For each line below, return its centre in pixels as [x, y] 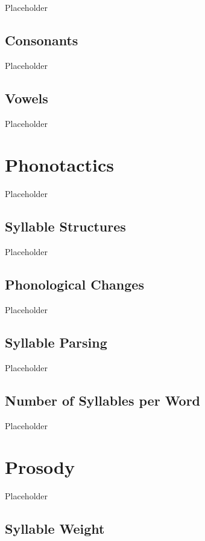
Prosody [40, 467]
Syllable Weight [55, 529]
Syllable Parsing [56, 342]
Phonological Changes [74, 284]
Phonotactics [59, 165]
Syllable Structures [65, 226]
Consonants [42, 40]
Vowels [27, 98]
